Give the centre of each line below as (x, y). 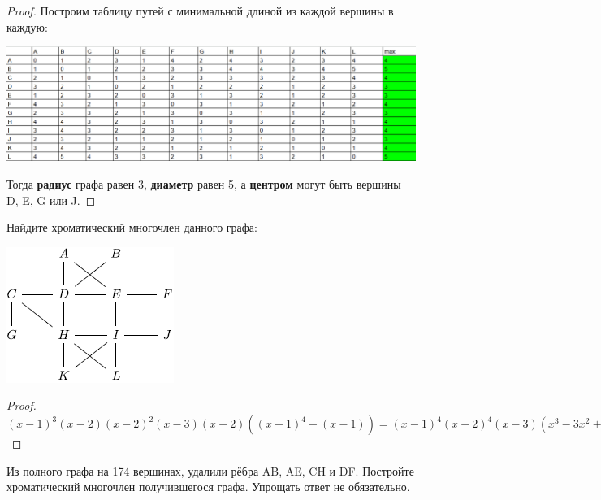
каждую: (27, 26)
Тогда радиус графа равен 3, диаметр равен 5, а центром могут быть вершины (204, 184)
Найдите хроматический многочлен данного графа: (132, 227)
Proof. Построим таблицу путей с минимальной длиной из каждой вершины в (200, 11)
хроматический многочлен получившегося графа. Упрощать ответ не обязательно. (208, 487)
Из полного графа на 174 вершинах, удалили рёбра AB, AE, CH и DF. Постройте (210, 470)
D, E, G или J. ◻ (51, 200)
